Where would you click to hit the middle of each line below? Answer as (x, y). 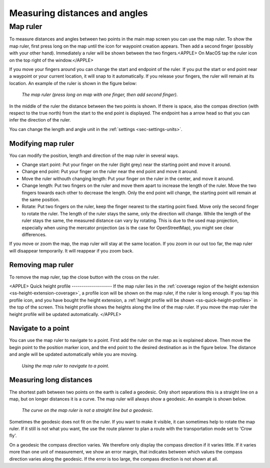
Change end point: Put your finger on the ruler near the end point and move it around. (110, 171)
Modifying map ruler (42, 143)
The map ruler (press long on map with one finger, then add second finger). (100, 94)
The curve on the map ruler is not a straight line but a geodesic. (87, 410)
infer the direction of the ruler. (40, 120)
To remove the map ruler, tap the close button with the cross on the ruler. (84, 277)
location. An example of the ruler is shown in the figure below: (73, 83)
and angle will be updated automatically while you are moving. (73, 354)
